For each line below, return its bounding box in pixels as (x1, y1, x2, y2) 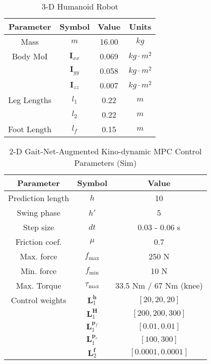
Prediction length (8, 192, 69, 204)
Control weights (11, 294, 66, 306)
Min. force (21, 265, 57, 277)
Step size (23, 221, 54, 233)
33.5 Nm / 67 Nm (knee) (115, 280, 203, 291)
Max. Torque (16, 280, 61, 291)
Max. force (20, 250, 57, 262)
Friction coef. (15, 236, 62, 247)
